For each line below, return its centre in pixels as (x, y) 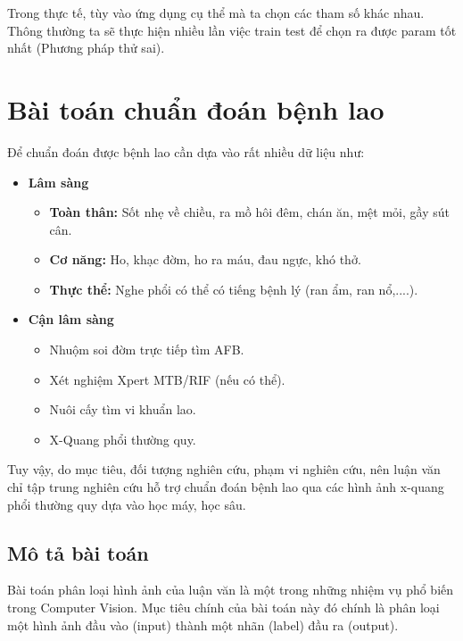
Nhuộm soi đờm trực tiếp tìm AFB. (147, 350)
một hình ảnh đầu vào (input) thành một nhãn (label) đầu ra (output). (203, 624)
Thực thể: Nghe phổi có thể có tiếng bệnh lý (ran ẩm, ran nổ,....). (234, 289)
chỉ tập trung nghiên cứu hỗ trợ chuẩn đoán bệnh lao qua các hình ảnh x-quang (226, 487)
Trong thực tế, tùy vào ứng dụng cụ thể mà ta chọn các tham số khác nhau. (216, 12)
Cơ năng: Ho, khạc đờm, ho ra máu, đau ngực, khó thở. (205, 259)
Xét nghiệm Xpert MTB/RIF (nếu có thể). (167, 379)
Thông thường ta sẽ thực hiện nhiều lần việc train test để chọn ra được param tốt (232, 30)
